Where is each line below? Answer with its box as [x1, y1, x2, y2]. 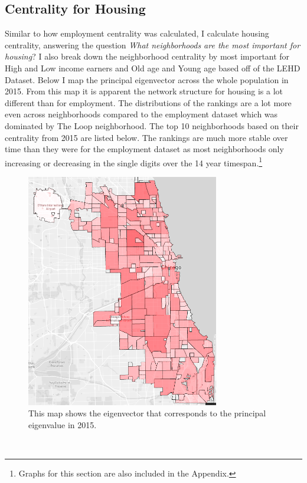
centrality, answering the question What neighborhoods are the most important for [5, 38, 301, 51]
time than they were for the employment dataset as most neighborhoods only [5, 143, 284, 155]
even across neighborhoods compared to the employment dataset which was [5, 108, 278, 120]
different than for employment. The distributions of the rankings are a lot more [5, 96, 292, 109]
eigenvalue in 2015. [28, 418, 97, 431]
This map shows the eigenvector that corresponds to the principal [28, 407, 266, 419]
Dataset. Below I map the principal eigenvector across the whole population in [5, 73, 289, 86]
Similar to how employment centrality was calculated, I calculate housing [5, 27, 269, 40]
